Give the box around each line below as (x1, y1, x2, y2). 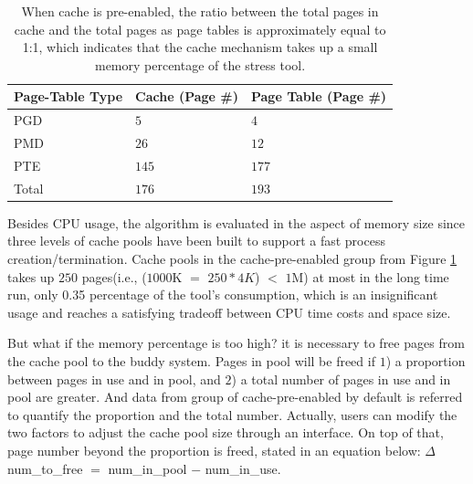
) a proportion (385, 352, 466, 370)
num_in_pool (108, 458, 187, 478)
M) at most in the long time (291, 267, 449, 286)
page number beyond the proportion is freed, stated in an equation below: (7, 440, 421, 459)
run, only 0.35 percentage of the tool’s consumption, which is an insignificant (7, 285, 438, 304)
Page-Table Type (14, 87, 123, 106)
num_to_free (7, 458, 83, 478)
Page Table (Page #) (250, 87, 387, 106)
